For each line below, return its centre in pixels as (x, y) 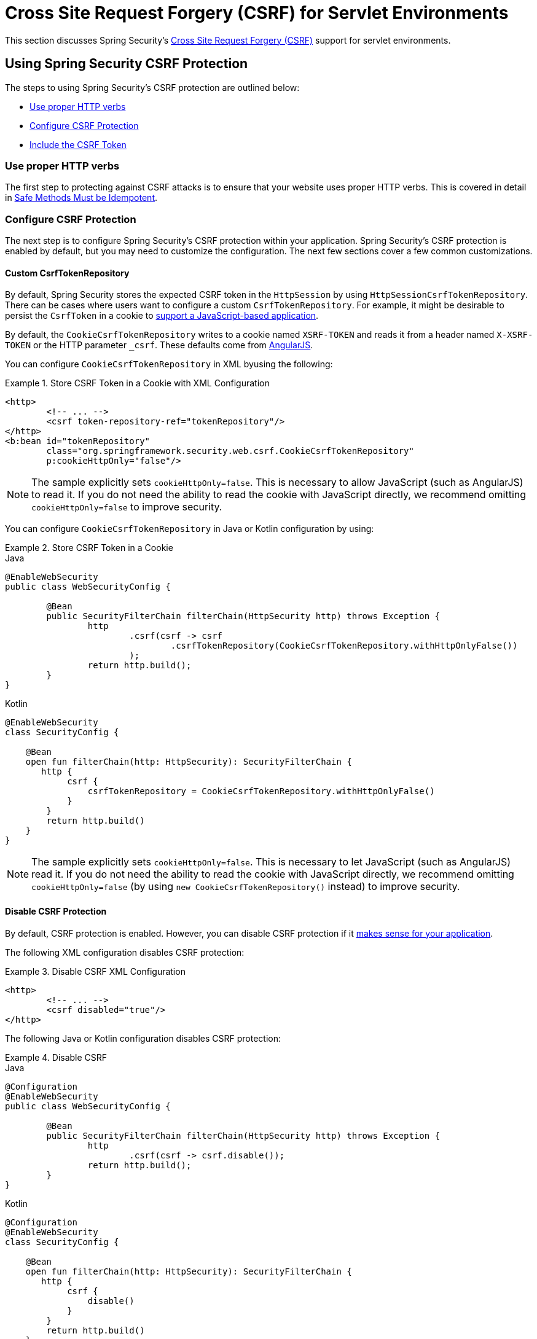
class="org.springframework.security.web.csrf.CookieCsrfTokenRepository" (230, 451)
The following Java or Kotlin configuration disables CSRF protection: (143, 1038)
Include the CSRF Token (78, 144)
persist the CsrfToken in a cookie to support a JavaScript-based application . (162, 316)
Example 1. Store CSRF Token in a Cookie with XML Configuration (137, 383)
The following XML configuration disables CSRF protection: (125, 952)
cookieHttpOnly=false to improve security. (127, 507)
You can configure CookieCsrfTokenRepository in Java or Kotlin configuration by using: (190, 529)
